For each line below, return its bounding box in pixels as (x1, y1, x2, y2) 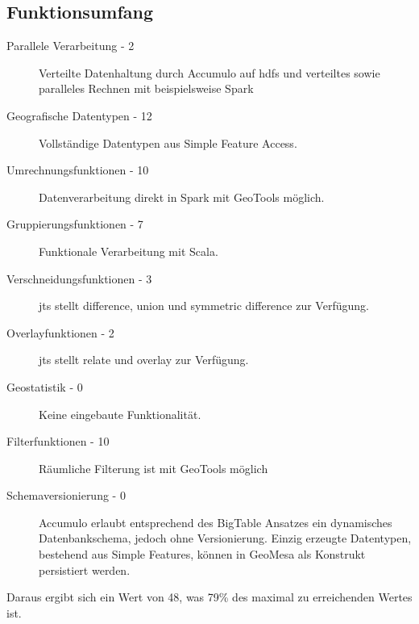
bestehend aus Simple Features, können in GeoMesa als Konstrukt (39, 546, 366, 563)
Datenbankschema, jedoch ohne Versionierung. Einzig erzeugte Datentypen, (39, 530, 412, 547)
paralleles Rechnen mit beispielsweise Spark (39, 80, 254, 97)
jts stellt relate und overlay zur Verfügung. (39, 351, 249, 368)
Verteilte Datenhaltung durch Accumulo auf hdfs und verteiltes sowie (39, 64, 380, 81)
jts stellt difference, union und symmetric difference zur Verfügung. (39, 297, 369, 314)
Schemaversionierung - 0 (6, 487, 126, 504)
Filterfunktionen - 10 (6, 433, 110, 450)
